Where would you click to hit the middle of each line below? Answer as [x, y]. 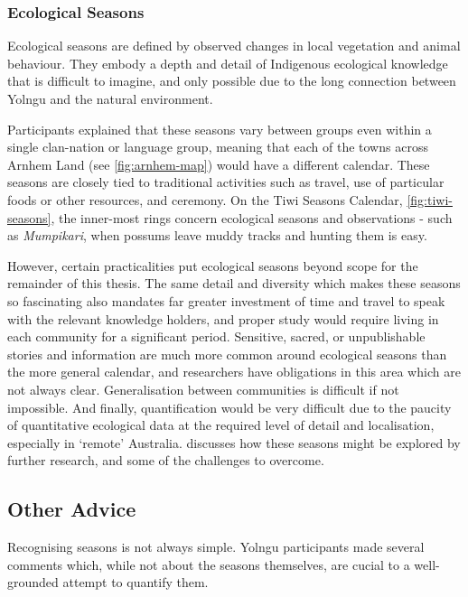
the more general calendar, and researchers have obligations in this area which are [234, 372]
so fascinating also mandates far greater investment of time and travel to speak [226, 300]
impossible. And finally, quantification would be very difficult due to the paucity [229, 407]
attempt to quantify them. [136, 582]
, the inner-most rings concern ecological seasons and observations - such [252, 217]
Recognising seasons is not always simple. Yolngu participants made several [216, 547]
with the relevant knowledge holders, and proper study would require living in [223, 318]
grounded [33, 582]
